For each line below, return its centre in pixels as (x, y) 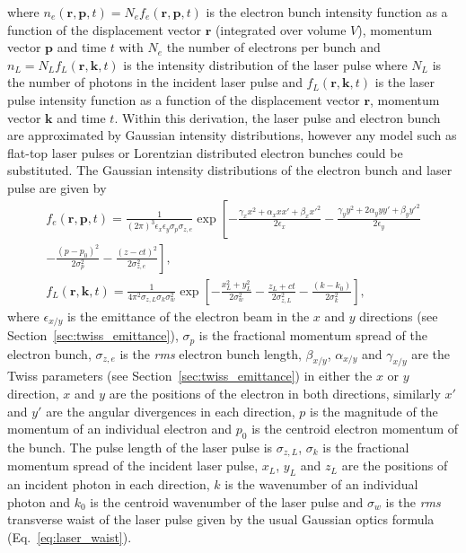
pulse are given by (57, 187)
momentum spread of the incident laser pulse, (133, 465)
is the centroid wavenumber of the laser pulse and (227, 501)
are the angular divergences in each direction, (171, 411)
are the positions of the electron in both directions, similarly (275, 393)
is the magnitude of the (374, 411)
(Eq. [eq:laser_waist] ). (70, 536)
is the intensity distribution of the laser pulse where (265, 64)
